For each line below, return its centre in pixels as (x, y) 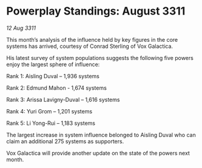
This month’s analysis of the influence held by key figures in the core (92, 39)
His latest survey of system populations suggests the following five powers (100, 58)
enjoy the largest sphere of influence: (53, 64)
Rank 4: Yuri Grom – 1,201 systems (49, 111)
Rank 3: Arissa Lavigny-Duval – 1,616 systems (63, 99)
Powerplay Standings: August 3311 (96, 11)
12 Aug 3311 (21, 28)
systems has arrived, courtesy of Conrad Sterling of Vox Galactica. (90, 46)
